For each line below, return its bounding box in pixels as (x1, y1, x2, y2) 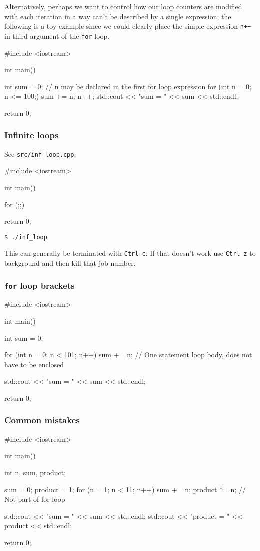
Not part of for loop (4, 494, 65, 504)
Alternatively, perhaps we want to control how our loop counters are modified (4, 1, 242, 11)
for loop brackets (4, 279, 75, 291)
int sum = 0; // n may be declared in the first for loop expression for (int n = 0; (4, 81, 252, 91)
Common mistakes (4, 414, 80, 426)
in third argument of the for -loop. (4, 30, 110, 41)
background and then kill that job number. (4, 258, 136, 268)
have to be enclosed (4, 359, 64, 369)
